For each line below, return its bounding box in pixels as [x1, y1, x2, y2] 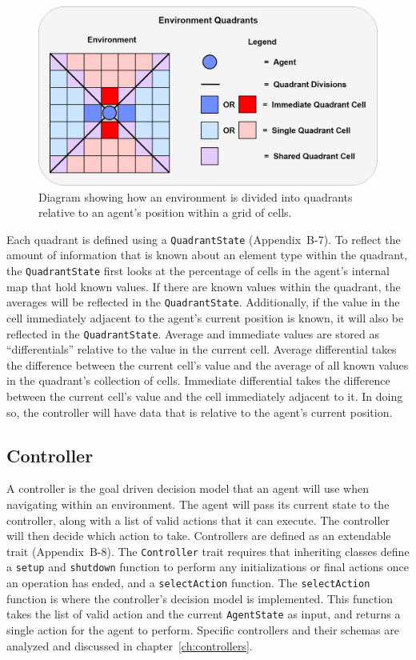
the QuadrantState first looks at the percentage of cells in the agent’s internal [6, 262, 390, 279]
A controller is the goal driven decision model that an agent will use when [6, 480, 369, 497]
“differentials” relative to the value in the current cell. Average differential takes [6, 341, 397, 358]
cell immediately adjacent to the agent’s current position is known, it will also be [6, 309, 404, 326]
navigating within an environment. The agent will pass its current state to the [6, 495, 390, 512]
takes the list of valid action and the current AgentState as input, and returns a [6, 606, 401, 622]
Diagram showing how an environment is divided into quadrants [38, 188, 353, 205]
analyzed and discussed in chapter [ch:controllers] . [6, 637, 253, 654]
